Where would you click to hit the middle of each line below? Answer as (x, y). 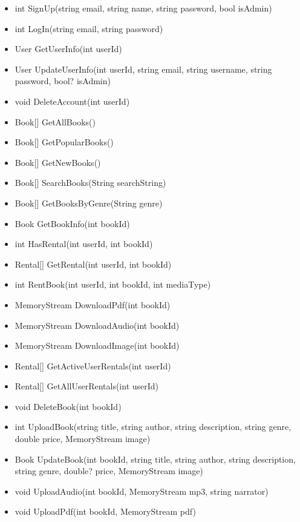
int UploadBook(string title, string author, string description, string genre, (153, 427)
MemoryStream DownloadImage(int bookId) (97, 345)
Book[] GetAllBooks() (55, 121)
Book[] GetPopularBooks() (64, 142)
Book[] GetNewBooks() (58, 162)
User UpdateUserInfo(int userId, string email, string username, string (143, 69)
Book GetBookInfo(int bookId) (72, 223)
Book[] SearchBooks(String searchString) (90, 183)
